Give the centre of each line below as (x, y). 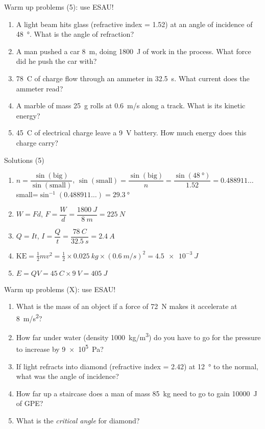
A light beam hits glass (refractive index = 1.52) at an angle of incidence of (134, 24)
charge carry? (37, 142)
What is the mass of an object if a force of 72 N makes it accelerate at (127, 306)
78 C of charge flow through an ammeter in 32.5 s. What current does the (133, 78)
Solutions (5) (24, 160)
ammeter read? (40, 88)
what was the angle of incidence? (67, 376)
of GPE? (30, 403)
